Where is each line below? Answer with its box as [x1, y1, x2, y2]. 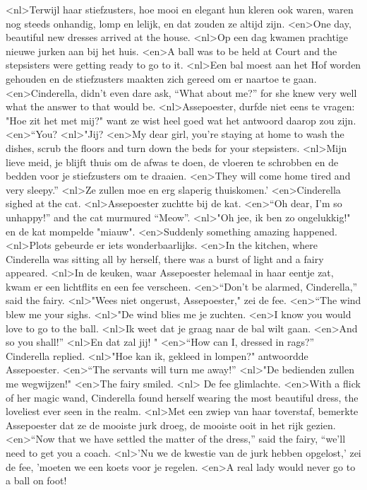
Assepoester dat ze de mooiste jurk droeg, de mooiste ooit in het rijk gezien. [6, 417, 336, 432]
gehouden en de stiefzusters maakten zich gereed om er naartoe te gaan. [6, 71, 317, 86]
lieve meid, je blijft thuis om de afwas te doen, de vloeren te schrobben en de [6, 154, 339, 169]
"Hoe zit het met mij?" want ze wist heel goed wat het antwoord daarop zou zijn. [6, 112, 356, 127]
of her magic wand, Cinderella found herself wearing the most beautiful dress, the [6, 390, 359, 404]
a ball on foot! [6, 473, 67, 488]
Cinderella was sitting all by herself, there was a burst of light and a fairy [6, 251, 324, 266]
